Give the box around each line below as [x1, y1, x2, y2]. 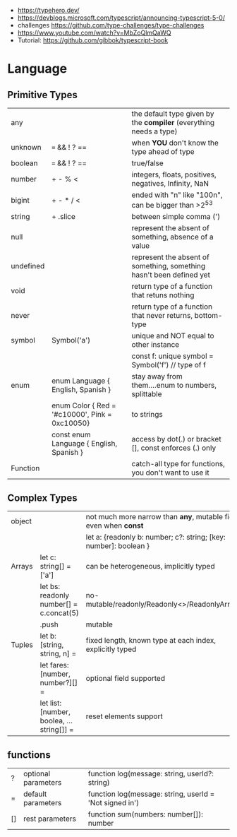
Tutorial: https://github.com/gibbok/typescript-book [17, 36, 169, 44]
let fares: [39, 660, 69, 670]
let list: [39, 699, 62, 708]
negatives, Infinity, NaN [131, 179, 209, 188]
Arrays [11, 562, 33, 571]
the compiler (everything [131, 118, 215, 127]
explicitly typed [85, 644, 137, 654]
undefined [11, 261, 45, 271]
